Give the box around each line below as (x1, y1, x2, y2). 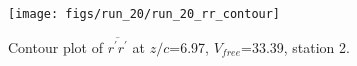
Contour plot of (8, 36, 103, 57)
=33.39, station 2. (240, 36, 350, 57)
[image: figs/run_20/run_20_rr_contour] (8, 7, 281, 21)
